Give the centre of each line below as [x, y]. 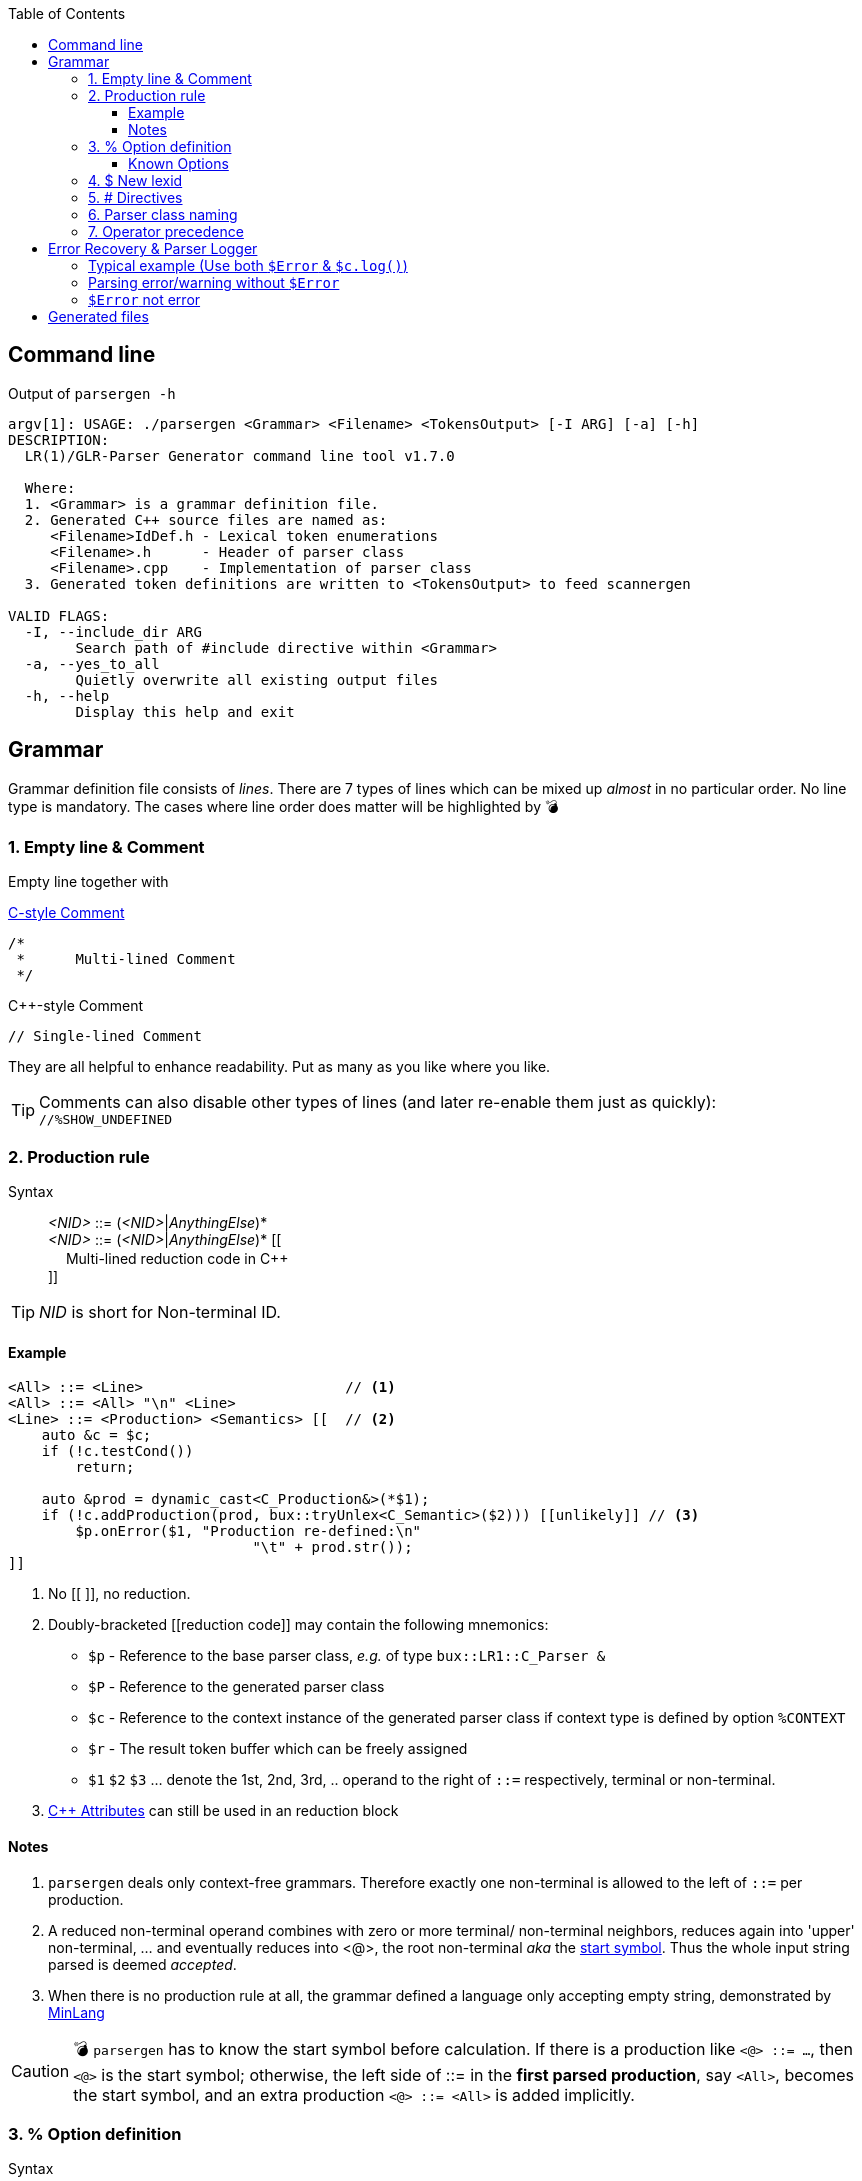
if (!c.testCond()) [117, 1451]
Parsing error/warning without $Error [214, 282]
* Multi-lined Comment [126, 959]
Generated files [98, 316]
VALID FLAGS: [59, 615]
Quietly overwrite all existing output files [256, 679]
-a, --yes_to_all [92, 663]
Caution [40, 2071]
